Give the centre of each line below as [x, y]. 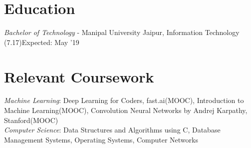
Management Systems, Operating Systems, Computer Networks [101, 139]
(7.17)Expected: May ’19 [42, 42]
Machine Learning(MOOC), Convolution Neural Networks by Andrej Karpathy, [126, 110]
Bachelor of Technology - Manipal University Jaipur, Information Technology [122, 32]
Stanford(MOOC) [31, 120]
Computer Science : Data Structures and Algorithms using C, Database [112, 130]
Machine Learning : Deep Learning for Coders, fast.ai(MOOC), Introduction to [124, 100]
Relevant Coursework [79, 76]
